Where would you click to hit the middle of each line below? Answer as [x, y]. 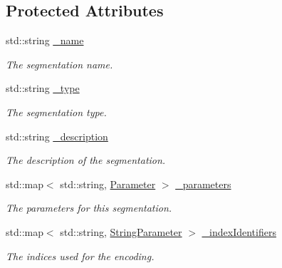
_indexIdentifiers [239, 231]
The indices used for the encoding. [80, 256]
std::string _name [45, 40]
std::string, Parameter [108, 184]
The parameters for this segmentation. [89, 208]
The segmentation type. [56, 112]
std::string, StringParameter [121, 231]
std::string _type [43, 88]
